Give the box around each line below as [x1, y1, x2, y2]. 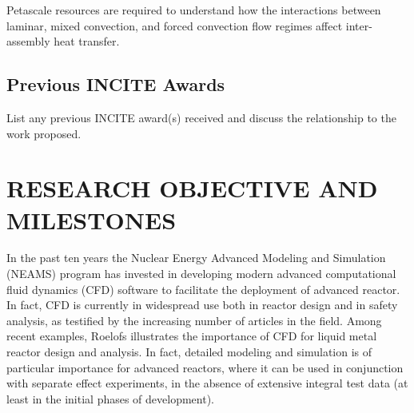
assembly [6, 33, 50, 50]
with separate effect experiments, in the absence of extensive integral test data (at [6, 375, 408, 391]
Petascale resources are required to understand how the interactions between [6, 2, 381, 18]
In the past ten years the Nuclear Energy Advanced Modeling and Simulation [6, 249, 386, 266]
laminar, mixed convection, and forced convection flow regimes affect [6, 17, 343, 34]
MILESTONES [6, 203, 177, 236]
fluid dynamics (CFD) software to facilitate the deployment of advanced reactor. [6, 280, 400, 297]
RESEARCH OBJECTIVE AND [6, 172, 378, 205]
